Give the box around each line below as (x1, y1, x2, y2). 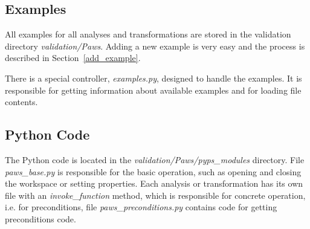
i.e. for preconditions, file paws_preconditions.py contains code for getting (5, 201, 277, 213)
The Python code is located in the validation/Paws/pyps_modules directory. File (5, 153, 305, 166)
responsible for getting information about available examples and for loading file (5, 83, 302, 96)
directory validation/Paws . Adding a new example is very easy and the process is (5, 39, 305, 52)
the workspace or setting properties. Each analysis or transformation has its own (5, 177, 303, 190)
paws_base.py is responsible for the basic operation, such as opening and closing (5, 165, 302, 178)
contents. (5, 95, 38, 108)
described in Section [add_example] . (5, 51, 141, 64)
